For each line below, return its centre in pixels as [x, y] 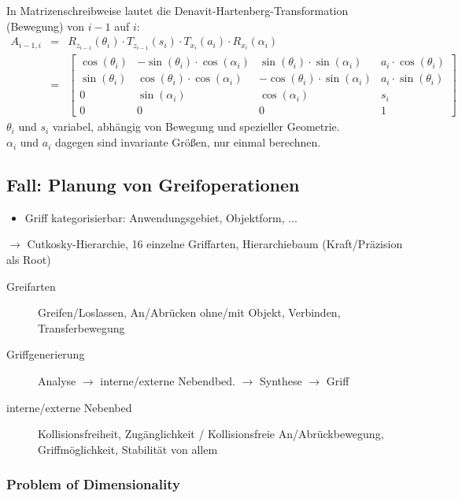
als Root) [29, 260]
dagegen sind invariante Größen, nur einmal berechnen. [188, 142]
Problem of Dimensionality [93, 484]
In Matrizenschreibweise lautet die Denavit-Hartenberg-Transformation [177, 10]
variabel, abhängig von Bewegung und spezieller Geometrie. [196, 126]
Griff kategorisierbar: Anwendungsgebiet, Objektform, [155, 217]
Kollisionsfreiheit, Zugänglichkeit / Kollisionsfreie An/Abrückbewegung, [211, 434]
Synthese [281, 381]
